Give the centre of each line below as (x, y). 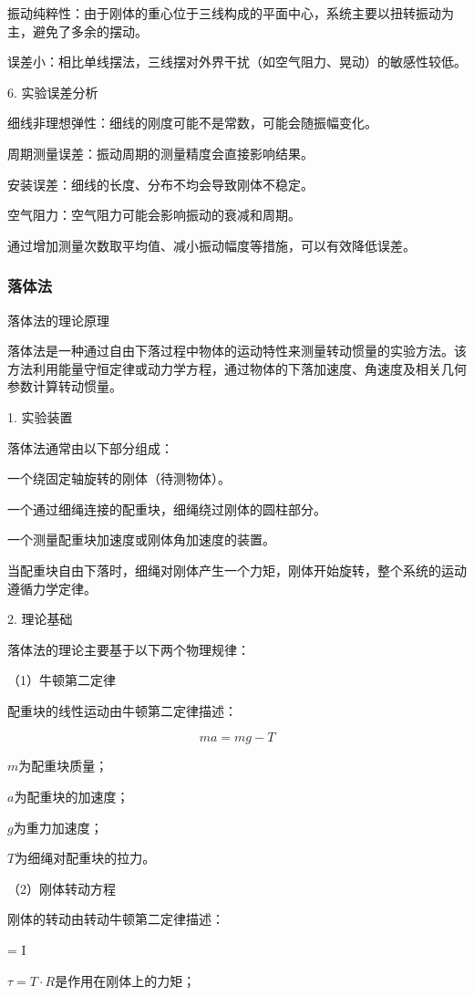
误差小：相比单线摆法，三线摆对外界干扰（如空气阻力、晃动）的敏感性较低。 (237, 62)
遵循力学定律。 (52, 588)
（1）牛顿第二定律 (62, 680)
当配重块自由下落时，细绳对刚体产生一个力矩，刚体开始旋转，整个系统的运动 (237, 570)
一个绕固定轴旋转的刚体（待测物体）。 (119, 478)
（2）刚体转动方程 (62, 888)
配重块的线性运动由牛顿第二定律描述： (122, 710)
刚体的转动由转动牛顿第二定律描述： (116, 919)
